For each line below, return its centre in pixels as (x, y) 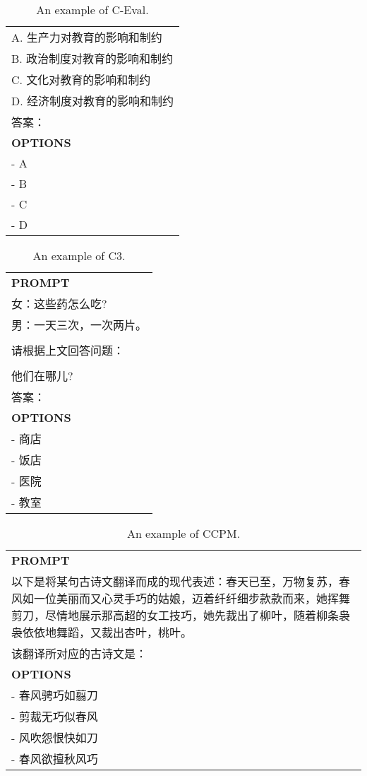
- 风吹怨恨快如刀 (55, 737)
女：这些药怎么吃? (59, 304)
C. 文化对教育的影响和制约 (81, 80)
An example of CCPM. (183, 533)
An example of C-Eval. (92, 10)
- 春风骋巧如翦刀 (55, 695)
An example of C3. (79, 255)
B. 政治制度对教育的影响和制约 (92, 58)
